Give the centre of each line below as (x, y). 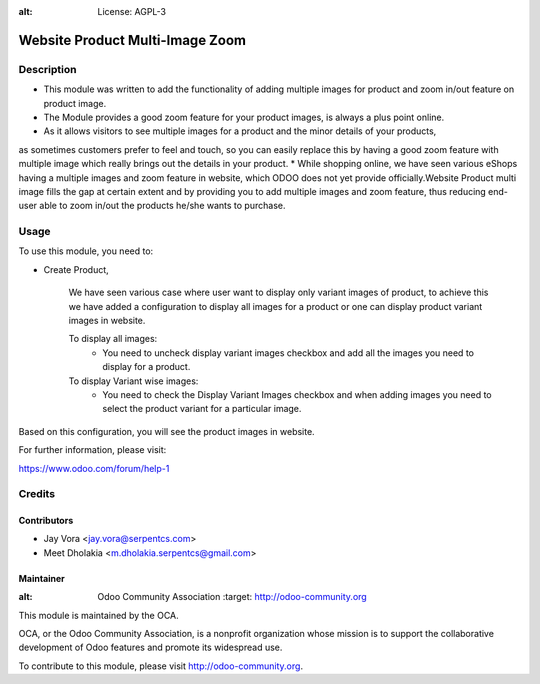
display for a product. (146, 367)
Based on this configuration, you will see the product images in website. (166, 431)
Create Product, (76, 269)
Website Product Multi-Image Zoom (132, 40)
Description (47, 69)
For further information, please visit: (92, 450)
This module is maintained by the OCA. (98, 615)
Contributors (46, 521)
